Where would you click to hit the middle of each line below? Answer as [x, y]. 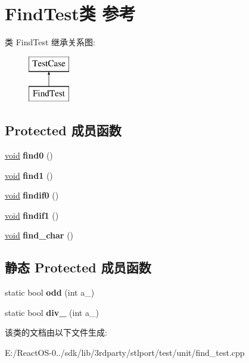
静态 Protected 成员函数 [78, 267]
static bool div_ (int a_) [52, 312]
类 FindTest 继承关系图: [50, 42]
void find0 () [29, 155]
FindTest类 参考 [70, 13]
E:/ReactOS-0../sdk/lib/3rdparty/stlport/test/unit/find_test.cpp [125, 353]
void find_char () [39, 235]
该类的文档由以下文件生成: [56, 332]
